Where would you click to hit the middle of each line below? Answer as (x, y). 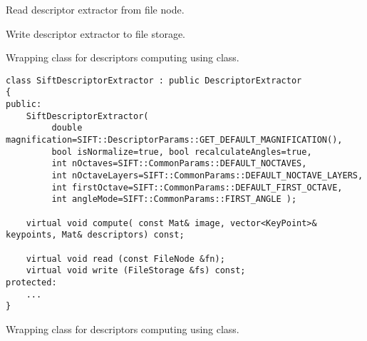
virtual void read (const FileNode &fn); (125, 259)
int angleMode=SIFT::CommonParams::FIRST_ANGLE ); (174, 199)
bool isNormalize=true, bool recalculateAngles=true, (182, 152)
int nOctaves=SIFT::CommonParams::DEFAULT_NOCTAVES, (179, 164)
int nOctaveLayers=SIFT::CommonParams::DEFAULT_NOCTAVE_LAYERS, (207, 176)
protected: (31, 282)
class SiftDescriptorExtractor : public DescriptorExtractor (154, 80)
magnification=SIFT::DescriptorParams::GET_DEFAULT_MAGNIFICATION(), (174, 140)
